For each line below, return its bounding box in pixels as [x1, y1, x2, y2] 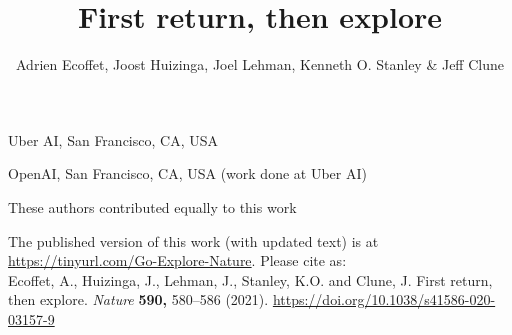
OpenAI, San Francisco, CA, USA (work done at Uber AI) [8, 163, 367, 184]
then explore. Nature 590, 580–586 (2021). [8, 289, 269, 310]
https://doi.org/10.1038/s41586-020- [272, 289, 496, 310]
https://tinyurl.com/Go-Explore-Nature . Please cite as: [8, 250, 347, 271]
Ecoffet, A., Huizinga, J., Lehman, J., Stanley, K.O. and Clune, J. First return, [8, 269, 493, 290]
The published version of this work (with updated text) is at [8, 230, 379, 251]
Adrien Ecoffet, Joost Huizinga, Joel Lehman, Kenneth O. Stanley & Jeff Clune [16, 54, 504, 75]
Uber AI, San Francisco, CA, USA [8, 129, 218, 150]
